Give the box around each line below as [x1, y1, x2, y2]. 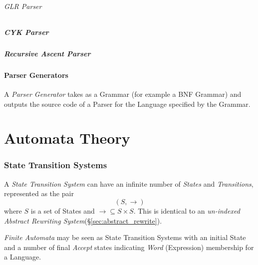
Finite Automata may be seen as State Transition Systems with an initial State [4, 232, 246, 243]
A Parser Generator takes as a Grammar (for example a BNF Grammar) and [4, 88, 242, 99]
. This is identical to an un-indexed [133, 205, 240, 216]
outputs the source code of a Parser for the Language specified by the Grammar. [4, 98, 251, 109]
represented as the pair [4, 188, 74, 199]
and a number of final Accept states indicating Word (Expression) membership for [4, 242, 254, 252]
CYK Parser [4, 26, 49, 37]
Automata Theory [4, 128, 130, 148]
